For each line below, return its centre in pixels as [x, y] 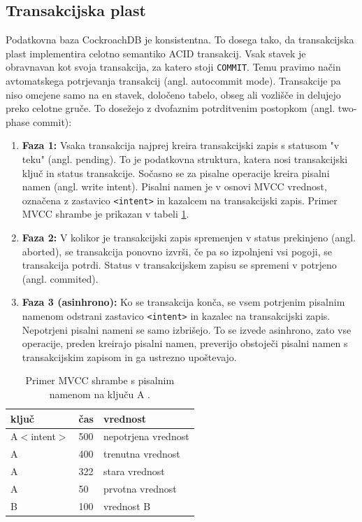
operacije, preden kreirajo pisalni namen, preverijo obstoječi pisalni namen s [185, 343]
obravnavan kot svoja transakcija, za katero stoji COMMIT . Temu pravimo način [173, 67]
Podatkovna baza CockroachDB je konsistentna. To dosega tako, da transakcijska [180, 40]
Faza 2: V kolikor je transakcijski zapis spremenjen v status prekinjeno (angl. [189, 238]
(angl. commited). [60, 278]
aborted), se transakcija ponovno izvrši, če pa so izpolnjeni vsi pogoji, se [177, 251]
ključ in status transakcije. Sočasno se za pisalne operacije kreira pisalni [176, 172]
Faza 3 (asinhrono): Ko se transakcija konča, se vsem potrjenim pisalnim [183, 302]
